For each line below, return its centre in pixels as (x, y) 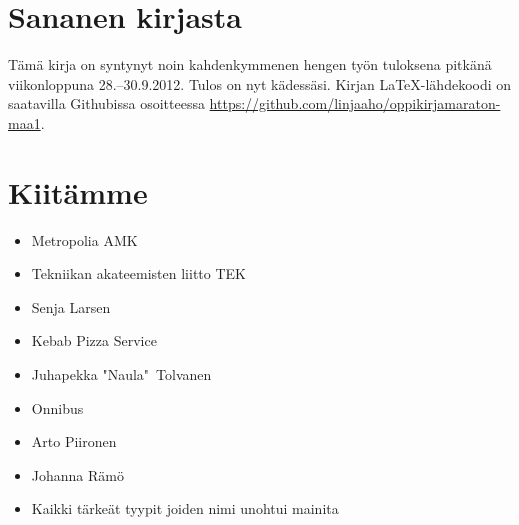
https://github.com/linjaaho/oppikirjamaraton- (355, 103)
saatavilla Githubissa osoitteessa (106, 103)
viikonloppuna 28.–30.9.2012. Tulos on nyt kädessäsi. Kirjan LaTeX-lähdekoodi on (260, 83)
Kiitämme (78, 191)
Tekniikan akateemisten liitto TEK (138, 273)
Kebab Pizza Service (94, 340)
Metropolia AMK (84, 239)
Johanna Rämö (77, 474)
